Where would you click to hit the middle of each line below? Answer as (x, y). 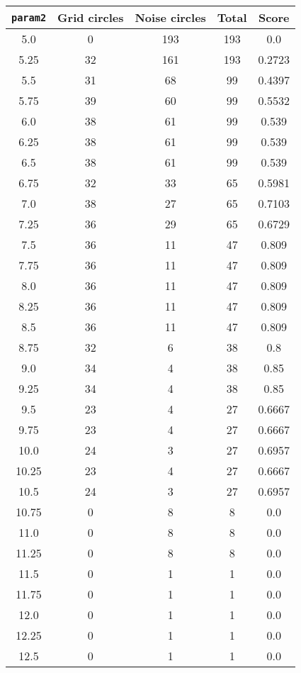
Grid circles (91, 17)
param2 (29, 17)
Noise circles (170, 17)
